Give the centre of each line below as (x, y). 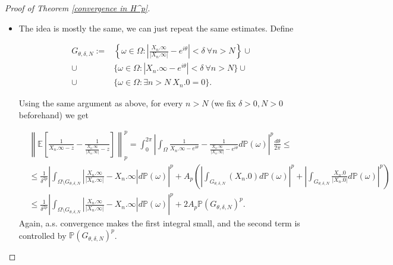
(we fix (224, 103)
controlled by (43, 235)
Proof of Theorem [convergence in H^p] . (78, 8)
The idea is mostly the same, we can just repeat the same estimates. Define (156, 28)
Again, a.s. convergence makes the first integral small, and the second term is (159, 223)
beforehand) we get (54, 114)
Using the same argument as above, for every (101, 103)
